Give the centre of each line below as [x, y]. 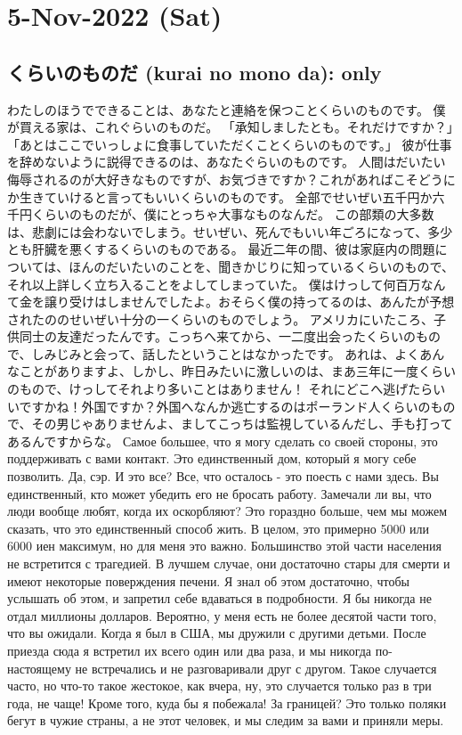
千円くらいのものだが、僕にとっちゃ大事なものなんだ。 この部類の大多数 [221, 214]
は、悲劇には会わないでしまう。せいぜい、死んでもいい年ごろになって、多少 [230, 231]
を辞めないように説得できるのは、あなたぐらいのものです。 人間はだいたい [227, 162]
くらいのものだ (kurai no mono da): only [195, 72]
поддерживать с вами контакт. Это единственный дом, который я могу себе [212, 458]
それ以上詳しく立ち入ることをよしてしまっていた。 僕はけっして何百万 [214, 284]
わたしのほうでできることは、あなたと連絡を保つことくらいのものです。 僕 [227, 109]
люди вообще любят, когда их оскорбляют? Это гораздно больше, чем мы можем [227, 511]
